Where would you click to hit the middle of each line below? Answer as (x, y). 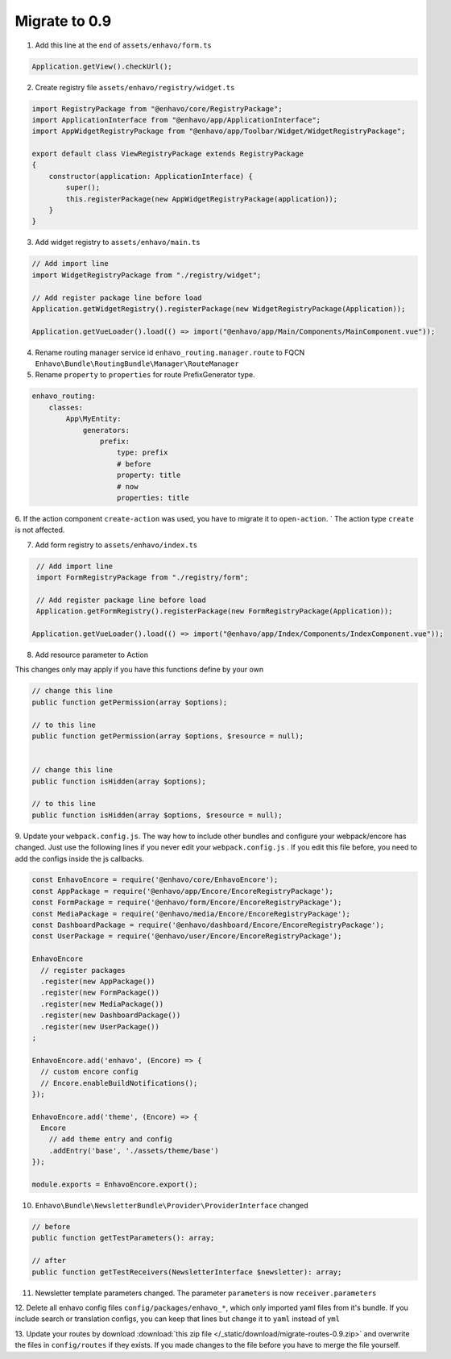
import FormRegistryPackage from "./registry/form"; (143, 578)
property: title (149, 475)
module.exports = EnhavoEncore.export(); (115, 1184)
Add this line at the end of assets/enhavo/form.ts (124, 45)
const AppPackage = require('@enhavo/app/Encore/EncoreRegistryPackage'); (183, 891)
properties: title (153, 497)
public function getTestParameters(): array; (123, 1238)
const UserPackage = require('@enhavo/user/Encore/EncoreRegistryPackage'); (187, 936)
